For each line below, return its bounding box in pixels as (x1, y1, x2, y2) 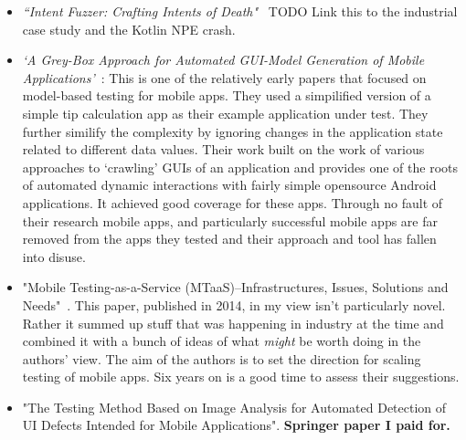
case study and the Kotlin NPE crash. (22, 19, 236, 38)
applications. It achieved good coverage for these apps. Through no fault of (22, 193, 443, 212)
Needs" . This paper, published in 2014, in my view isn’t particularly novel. (22, 295, 446, 314)
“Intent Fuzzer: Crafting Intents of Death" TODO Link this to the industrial (22, 2, 458, 20)
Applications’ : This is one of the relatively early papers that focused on (22, 68, 427, 87)
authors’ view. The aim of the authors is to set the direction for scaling (22, 349, 421, 368)
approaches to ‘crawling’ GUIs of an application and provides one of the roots (22, 157, 458, 176)
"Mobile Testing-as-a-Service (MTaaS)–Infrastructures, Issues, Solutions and (22, 278, 449, 297)
